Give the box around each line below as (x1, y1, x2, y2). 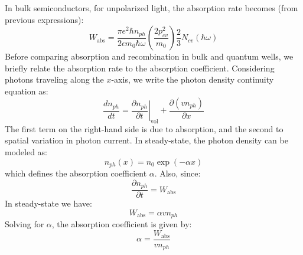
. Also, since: (154, 167, 201, 179)
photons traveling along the (5, 73, 104, 86)
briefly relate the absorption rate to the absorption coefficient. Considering (5, 61, 275, 74)
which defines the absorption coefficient (5, 167, 147, 179)
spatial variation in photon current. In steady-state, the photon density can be (5, 134, 288, 146)
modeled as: (5, 145, 48, 158)
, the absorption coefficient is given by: (51, 218, 192, 230)
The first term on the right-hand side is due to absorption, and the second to (5, 122, 284, 135)
